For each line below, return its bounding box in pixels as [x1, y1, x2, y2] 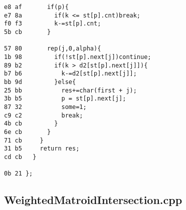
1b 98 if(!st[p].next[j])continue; [4, 53, 151, 60]
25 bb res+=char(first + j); [4, 86, 137, 94]
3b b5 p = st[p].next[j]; [4, 95, 126, 102]
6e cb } [4, 128, 51, 135]
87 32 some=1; [4, 103, 87, 110]
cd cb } [4, 153, 37, 160]
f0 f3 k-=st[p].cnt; [4, 20, 101, 27]
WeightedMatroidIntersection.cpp [4, 192, 182, 207]
